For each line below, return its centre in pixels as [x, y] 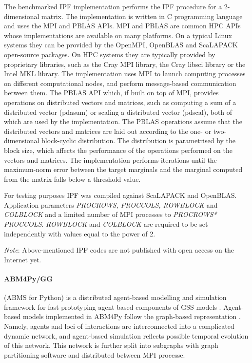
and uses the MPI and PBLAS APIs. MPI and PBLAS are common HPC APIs [122, 26]
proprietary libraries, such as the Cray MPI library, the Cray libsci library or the [125, 64]
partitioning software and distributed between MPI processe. [95, 354]
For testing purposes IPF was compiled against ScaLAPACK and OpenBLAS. [120, 195]
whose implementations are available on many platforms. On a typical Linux [118, 35]
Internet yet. [23, 259]
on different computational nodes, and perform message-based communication [120, 83]
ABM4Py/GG [28, 279]
